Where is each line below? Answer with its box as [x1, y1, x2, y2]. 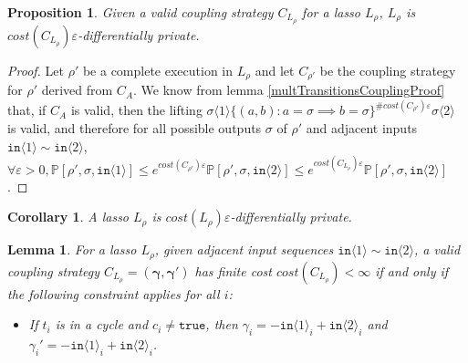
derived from [41, 80, 113, 99]
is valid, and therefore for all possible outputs [7, 118, 262, 137]
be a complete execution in [82, 60, 234, 79]
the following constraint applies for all [7, 284, 220, 303]
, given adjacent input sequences [154, 240, 334, 259]
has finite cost [194, 261, 272, 280]
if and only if [375, 261, 449, 280]
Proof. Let [7, 60, 64, 79]
